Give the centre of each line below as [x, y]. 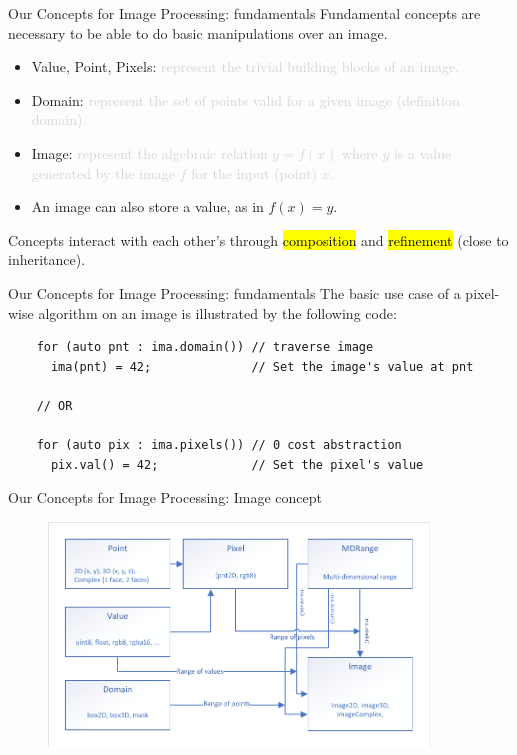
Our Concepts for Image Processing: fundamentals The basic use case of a [234, 292]
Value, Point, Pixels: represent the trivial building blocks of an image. [245, 66]
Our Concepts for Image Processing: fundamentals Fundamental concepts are [244, 13]
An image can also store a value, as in [147, 206]
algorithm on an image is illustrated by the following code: [217, 312]
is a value [422, 152]
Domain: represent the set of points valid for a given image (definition [245, 99]
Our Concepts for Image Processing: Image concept [165, 497]
